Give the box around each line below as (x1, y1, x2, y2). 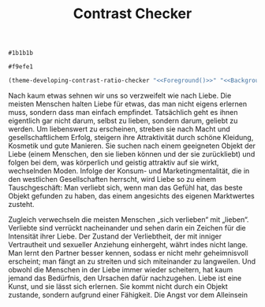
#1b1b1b (8, 49, 34, 57)
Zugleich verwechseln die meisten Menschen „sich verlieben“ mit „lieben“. (8, 215, 249, 224)
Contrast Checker (73, 5, 192, 23)
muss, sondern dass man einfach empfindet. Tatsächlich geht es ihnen (8, 108, 238, 117)
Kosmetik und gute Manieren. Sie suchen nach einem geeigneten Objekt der (8, 141, 256, 150)
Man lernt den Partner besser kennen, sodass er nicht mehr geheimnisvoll (8, 249, 248, 258)
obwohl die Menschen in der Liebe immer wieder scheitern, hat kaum (8, 265, 233, 275)
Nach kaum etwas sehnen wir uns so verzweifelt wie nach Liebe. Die (8, 91, 232, 101)
